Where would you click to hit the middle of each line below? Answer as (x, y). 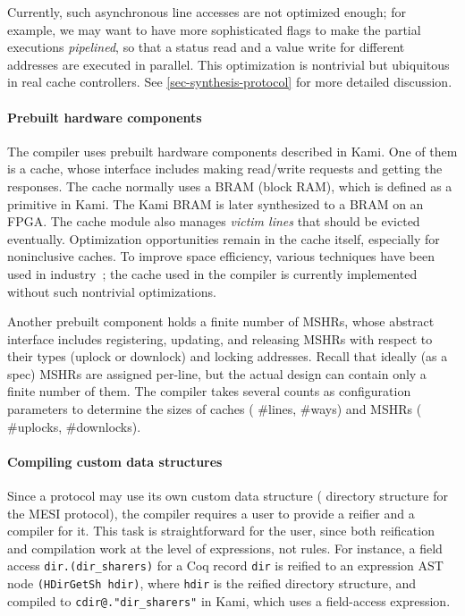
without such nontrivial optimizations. (112, 291)
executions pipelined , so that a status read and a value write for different (206, 47)
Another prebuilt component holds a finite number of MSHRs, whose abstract (221, 321)
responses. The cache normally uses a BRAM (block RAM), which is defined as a (230, 186)
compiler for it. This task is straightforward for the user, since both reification (221, 531)
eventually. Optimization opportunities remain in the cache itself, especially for (224, 238)
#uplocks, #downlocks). (74, 426)
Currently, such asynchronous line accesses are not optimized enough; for (207, 12)
